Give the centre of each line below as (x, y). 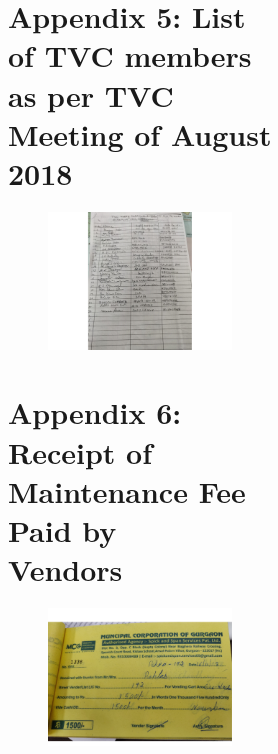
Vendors (65, 569)
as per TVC (91, 94)
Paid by (62, 530)
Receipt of (80, 451)
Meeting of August (140, 133)
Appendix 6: (95, 412)
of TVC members (130, 55)
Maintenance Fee (127, 490)
